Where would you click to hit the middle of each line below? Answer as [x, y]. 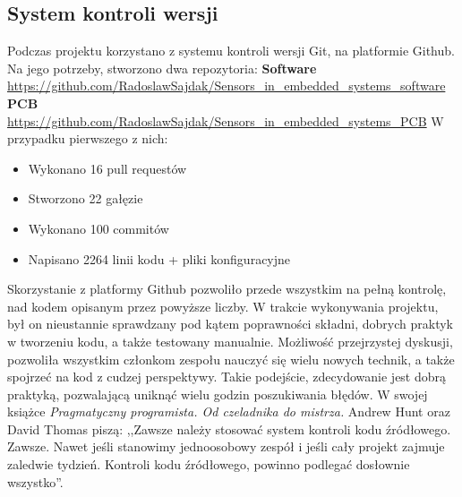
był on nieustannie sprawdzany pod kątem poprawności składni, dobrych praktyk [230, 324]
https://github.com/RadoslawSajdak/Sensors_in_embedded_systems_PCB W [226, 120]
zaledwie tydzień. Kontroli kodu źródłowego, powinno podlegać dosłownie [209, 464]
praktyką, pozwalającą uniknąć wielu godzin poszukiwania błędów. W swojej [218, 394]
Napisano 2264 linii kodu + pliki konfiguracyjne [159, 258]
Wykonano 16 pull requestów [107, 168]
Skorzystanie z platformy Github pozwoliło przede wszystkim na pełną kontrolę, [227, 289]
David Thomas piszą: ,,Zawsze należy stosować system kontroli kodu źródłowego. [229, 428]
